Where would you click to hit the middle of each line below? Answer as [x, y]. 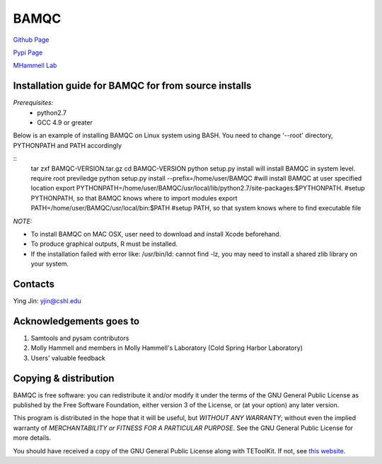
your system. [50, 264]
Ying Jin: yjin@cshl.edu [47, 301]
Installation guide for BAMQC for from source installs [132, 86]
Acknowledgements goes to [76, 321]
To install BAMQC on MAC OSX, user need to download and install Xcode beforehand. [156, 234]
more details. [32, 438]
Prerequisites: [33, 103]
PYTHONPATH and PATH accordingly [68, 145]
